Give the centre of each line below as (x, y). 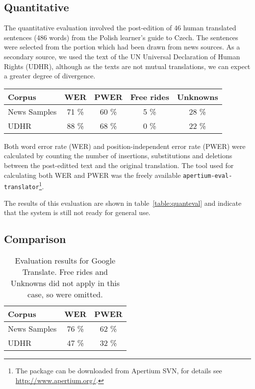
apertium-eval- (208, 176)
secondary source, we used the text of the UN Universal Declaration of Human (122, 56)
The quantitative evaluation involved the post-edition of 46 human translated (120, 28)
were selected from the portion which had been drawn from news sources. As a (122, 47)
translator (22, 187)
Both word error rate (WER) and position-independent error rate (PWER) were (125, 146)
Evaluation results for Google (65, 260)
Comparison (35, 239)
